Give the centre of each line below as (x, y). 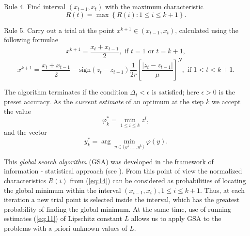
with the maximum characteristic (154, 6)
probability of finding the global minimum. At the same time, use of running (117, 209)
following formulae (31, 39)
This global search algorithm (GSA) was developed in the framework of (109, 161)
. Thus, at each (222, 190)
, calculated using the (207, 30)
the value (17, 111)
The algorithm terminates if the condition (66, 92)
